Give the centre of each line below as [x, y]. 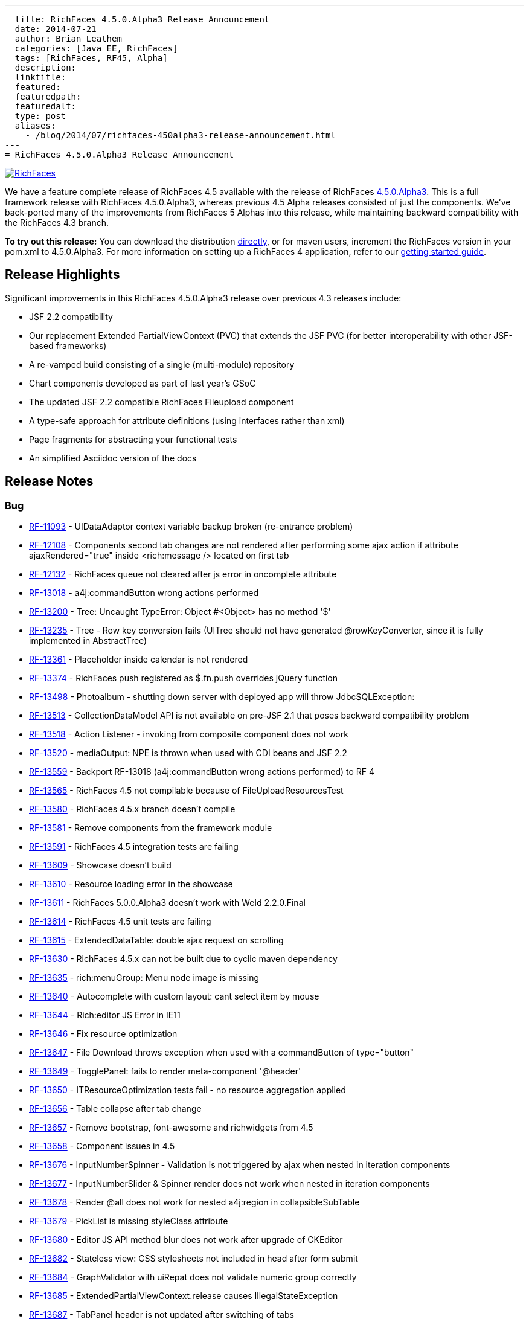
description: [46, 68]
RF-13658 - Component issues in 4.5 [102, 1146]
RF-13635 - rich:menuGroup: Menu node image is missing [144, 978]
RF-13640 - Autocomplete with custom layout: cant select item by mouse [174, 996]
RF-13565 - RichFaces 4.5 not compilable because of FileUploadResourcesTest [186, 791]
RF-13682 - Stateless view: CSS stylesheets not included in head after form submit [194, 1259]
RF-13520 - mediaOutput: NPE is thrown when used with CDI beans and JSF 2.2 [188, 753]
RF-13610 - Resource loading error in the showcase [131, 884]
